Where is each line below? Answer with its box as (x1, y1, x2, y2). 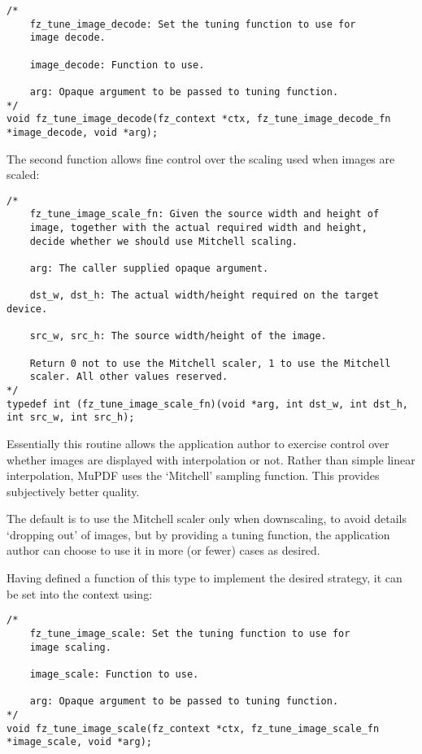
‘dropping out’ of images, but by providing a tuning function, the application (7, 525, 390, 543)
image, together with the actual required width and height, (29, 222, 368, 234)
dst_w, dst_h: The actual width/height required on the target (29, 290, 380, 302)
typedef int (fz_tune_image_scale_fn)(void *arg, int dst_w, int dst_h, (7, 398, 408, 410)
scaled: (7, 166, 40, 183)
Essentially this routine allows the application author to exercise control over (7, 434, 389, 451)
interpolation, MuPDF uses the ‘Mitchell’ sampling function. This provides (7, 467, 380, 484)
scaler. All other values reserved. (29, 371, 228, 383)
